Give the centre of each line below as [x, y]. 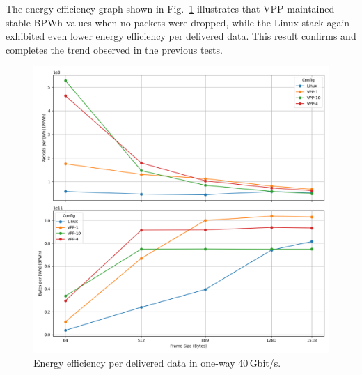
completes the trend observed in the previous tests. [114, 49]
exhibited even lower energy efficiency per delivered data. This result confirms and [181, 36]
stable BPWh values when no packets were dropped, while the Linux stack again [178, 22]
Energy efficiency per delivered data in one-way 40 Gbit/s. [157, 362]
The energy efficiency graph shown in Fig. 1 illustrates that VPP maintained [170, 8]
